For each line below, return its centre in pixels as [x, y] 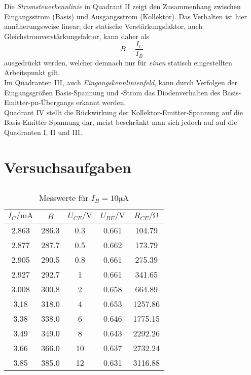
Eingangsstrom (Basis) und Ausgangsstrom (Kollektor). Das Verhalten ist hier [126, 16]
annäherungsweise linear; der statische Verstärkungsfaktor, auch [103, 26]
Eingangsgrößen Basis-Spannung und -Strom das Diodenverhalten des [112, 92]
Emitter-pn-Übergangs [39, 102]
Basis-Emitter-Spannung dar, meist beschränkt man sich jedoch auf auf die [121, 122]
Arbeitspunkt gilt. [32, 72]
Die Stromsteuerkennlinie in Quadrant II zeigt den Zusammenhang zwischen [122, 6]
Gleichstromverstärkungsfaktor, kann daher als [77, 36]
